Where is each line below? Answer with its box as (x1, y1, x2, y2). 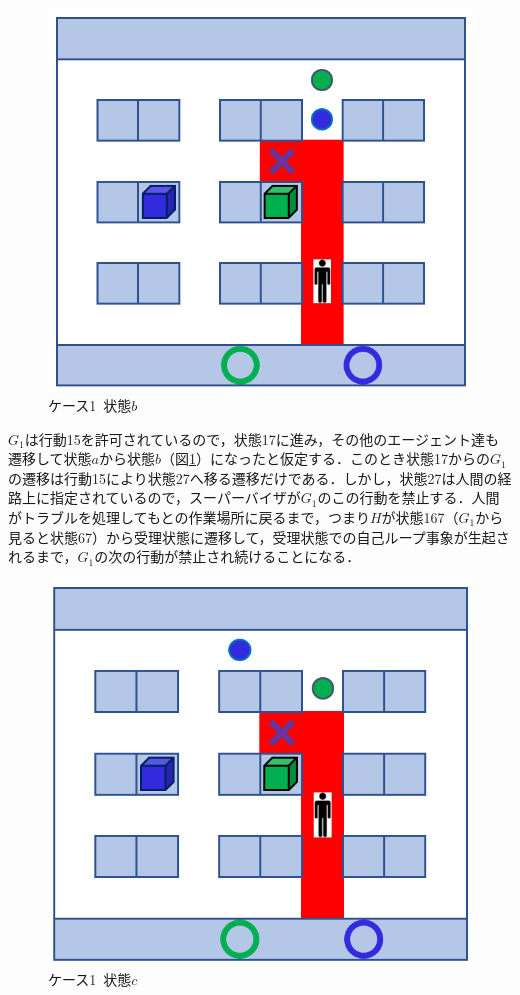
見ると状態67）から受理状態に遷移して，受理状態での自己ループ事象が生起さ (8, 526, 510, 547)
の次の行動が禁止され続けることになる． (94, 546, 361, 567)
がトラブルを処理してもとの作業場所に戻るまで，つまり (8, 506, 370, 527)
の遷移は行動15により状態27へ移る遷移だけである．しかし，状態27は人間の (8, 467, 498, 488)
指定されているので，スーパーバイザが (49, 487, 301, 508)
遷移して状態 (8, 448, 92, 469)
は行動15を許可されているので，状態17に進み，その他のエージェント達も (24, 428, 499, 449)
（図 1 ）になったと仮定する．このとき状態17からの (161, 448, 491, 469)
